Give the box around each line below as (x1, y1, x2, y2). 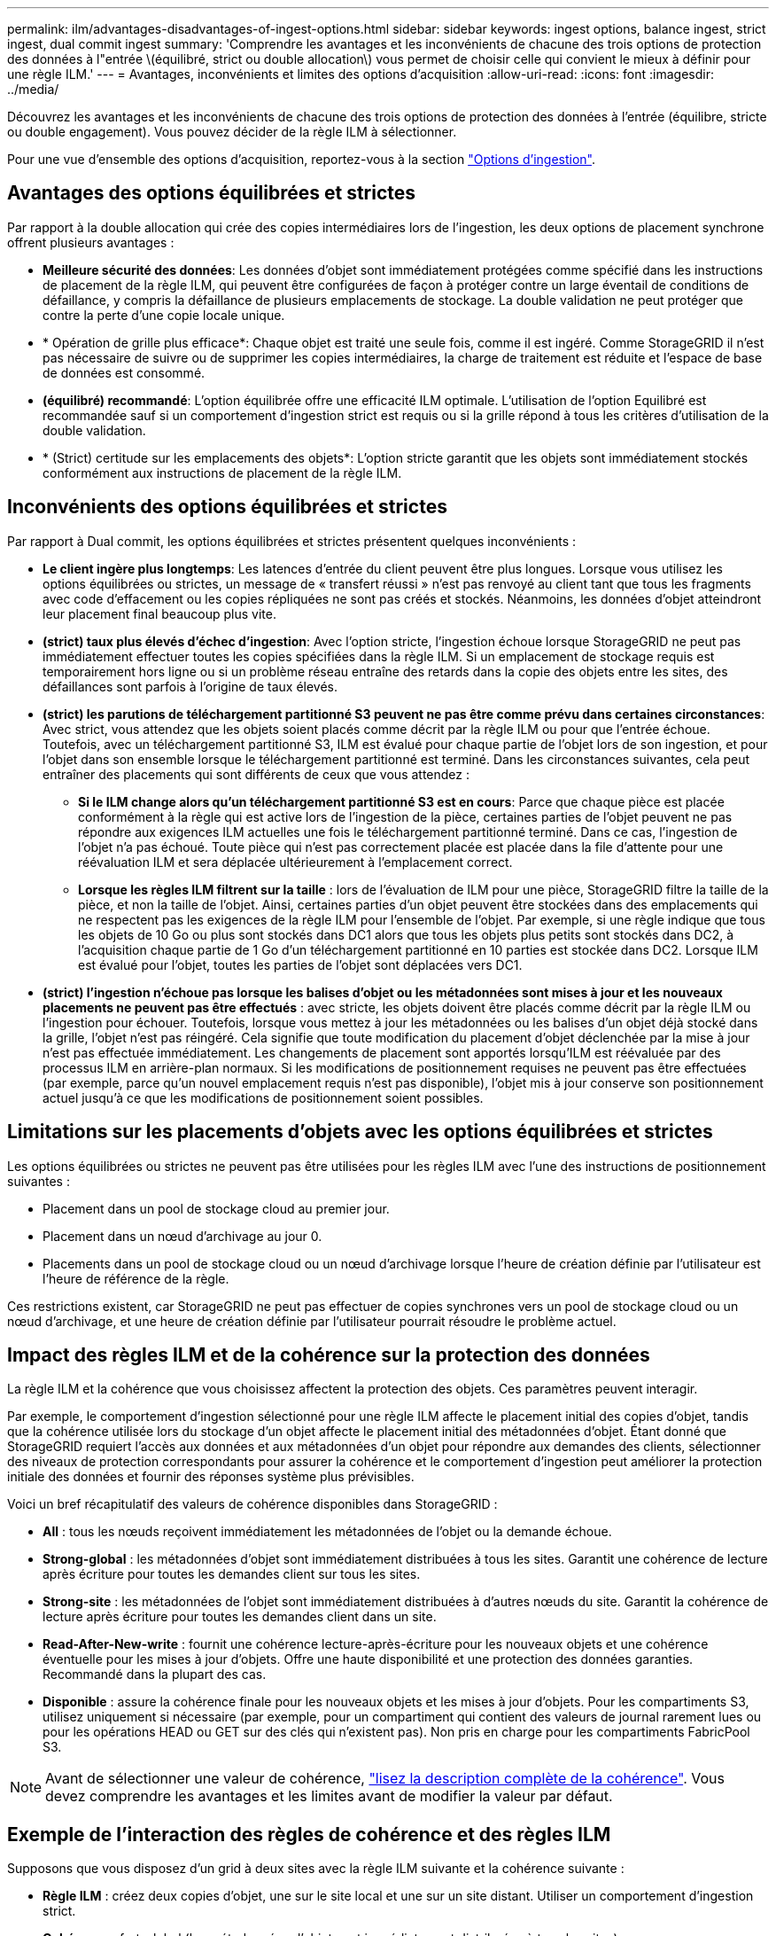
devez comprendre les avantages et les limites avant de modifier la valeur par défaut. (45, 1787, 613, 1806)
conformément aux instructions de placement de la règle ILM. (43, 464, 402, 480)
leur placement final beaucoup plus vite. (43, 605, 276, 621)
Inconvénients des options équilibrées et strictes (7, 496, 447, 519)
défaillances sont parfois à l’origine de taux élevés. (43, 678, 338, 694)
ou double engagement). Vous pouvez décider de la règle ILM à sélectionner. (7, 124, 457, 139)
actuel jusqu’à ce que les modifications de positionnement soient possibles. (43, 1089, 484, 1105)
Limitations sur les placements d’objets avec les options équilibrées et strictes (7, 1120, 713, 1144)
